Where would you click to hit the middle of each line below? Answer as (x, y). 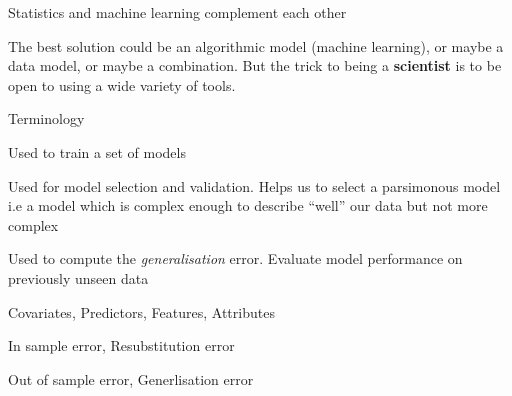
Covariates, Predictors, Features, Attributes (141, 311)
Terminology (46, 118)
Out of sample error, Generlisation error (131, 378)
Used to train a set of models (97, 151)
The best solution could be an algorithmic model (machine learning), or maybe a (256, 45)
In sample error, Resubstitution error (121, 345)
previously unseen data (78, 277)
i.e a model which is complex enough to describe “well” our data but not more (248, 205)
